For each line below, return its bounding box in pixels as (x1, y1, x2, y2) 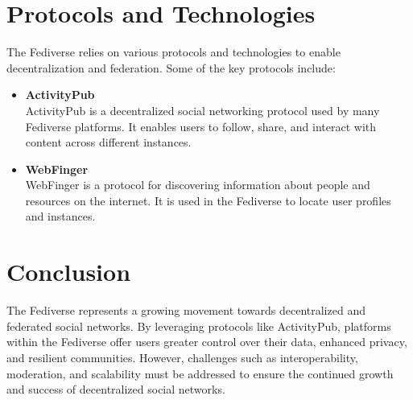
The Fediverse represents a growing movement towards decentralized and (6, 302, 366, 319)
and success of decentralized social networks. (6, 381, 225, 398)
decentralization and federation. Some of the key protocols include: (6, 59, 336, 76)
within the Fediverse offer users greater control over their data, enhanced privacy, (6, 333, 407, 350)
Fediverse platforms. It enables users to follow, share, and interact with (25, 118, 377, 134)
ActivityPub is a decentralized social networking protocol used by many (25, 101, 380, 118)
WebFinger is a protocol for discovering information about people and (25, 176, 370, 193)
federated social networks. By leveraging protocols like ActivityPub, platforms (6, 317, 391, 334)
